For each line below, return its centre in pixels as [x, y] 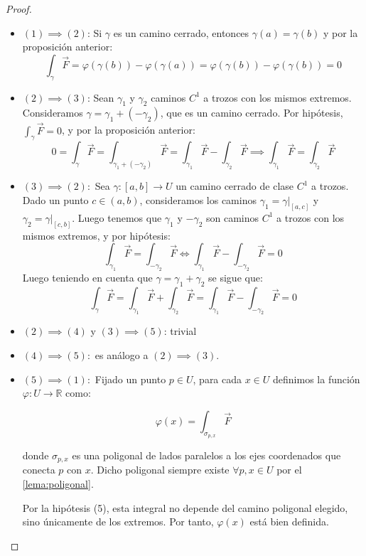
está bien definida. [289, 522]
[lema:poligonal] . [58, 484]
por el [289, 470]
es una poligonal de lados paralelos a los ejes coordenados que [206, 455]
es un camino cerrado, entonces [181, 32]
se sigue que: [236, 277]
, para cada [217, 379]
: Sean [101, 97]
